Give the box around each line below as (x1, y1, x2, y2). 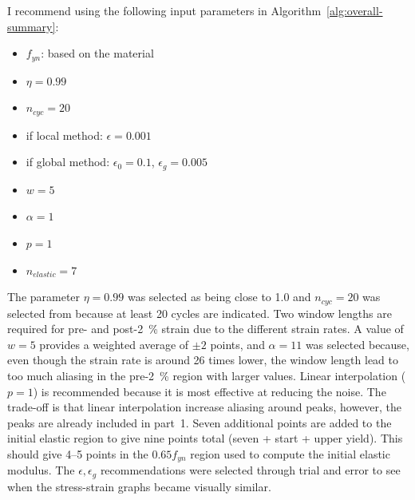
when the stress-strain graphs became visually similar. (7, 478, 271, 494)
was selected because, (305, 335, 409, 352)
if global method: (26, 153, 110, 170)
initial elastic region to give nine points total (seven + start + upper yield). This (7, 430, 403, 446)
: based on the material (41, 45, 154, 62)
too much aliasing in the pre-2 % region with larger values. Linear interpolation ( (7, 367, 406, 383)
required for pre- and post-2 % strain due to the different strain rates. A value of (7, 320, 404, 337)
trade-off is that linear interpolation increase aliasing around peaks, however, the (7, 399, 402, 415)
